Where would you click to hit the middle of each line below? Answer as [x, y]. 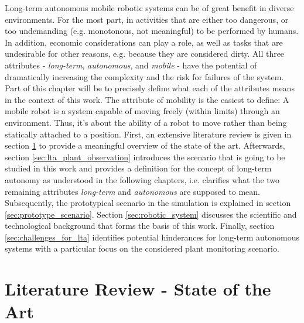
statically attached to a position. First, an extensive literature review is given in [148, 134]
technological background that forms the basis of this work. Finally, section [140, 226]
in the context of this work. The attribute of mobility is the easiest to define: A [147, 99]
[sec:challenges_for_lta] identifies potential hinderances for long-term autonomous [152, 237]
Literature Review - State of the [138, 289]
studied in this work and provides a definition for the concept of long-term [138, 168]
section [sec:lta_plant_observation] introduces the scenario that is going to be [145, 157]
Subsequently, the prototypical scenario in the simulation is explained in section [148, 203]
